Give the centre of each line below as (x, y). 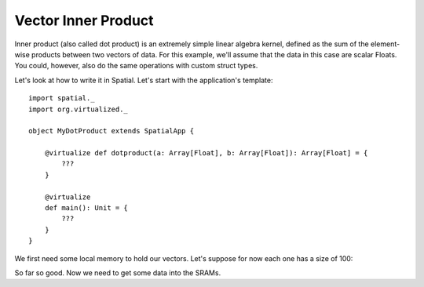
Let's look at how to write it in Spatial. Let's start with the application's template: (144, 80)
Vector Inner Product (84, 20)
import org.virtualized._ (79, 109)
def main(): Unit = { (86, 208)
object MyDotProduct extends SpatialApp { (111, 131)
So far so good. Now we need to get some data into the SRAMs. (118, 272)
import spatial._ (62, 98)
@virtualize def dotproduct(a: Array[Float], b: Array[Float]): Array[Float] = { (206, 153)
